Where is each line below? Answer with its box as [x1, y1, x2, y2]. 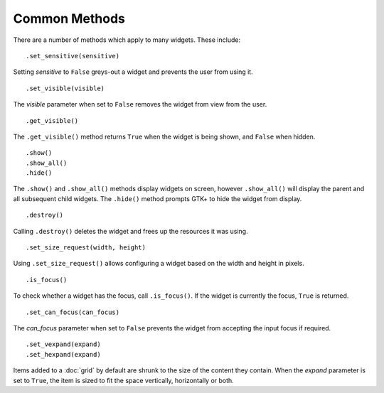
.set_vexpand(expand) [26, 340, 101, 348]
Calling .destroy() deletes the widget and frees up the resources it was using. [13, 227, 248, 235]
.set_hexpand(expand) [26, 350, 101, 358]
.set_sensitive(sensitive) [26, 52, 120, 60]
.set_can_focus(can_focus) [26, 308, 120, 316]
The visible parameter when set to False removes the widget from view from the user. [13, 100, 267, 109]
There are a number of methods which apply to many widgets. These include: [13, 36, 241, 44]
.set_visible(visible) [26, 84, 105, 92]
